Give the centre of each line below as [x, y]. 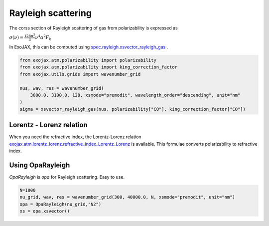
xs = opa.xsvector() [45, 211]
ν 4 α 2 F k [43, 37]
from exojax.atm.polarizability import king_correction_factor [99, 67]
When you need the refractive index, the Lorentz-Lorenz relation [75, 137]
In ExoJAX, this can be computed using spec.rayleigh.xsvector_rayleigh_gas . [89, 47]
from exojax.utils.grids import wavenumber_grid [80, 74]
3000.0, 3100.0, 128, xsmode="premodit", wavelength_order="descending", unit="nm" [135, 95]
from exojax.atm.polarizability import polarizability [88, 60]
